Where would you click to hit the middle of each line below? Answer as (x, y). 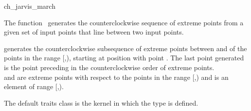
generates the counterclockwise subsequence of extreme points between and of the (125, 48)
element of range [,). (34, 86)
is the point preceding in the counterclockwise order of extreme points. (109, 67)
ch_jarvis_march (30, 6)
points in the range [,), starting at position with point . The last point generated (124, 58)
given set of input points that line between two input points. (94, 32)
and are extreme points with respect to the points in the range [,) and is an (116, 77)
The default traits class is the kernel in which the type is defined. (101, 102)
